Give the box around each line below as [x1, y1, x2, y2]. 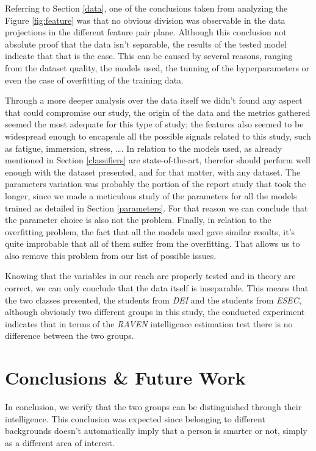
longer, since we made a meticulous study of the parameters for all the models [5, 189, 297, 202]
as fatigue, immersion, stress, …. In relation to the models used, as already [5, 141, 282, 154]
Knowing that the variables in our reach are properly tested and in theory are [5, 269, 296, 282]
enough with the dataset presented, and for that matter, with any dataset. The [5, 165, 301, 178]
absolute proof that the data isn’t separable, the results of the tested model [5, 37, 287, 50]
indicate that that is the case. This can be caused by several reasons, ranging [5, 49, 293, 62]
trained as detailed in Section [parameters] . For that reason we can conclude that [5, 201, 308, 214]
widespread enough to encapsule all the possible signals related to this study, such [5, 129, 311, 142]
